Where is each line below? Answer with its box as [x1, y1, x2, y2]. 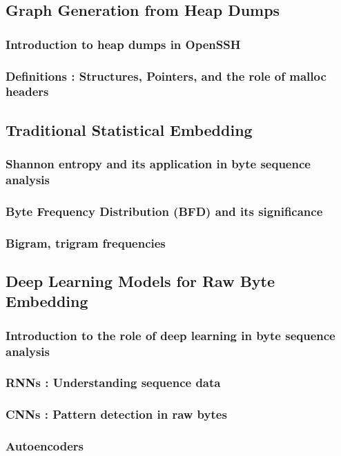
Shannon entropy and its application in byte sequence [6, 155, 311, 172]
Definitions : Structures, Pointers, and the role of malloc [6, 67, 327, 84]
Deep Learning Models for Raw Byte [6, 270, 275, 292]
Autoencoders [6, 437, 84, 455]
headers [6, 83, 49, 100]
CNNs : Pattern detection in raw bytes [6, 406, 227, 423]
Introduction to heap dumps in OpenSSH [6, 35, 241, 52]
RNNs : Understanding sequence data [6, 374, 221, 391]
